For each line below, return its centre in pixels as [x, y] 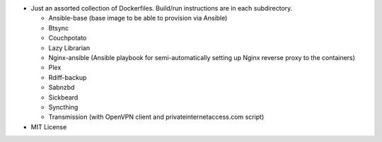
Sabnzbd [62, 88]
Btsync [59, 28]
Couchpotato [68, 38]
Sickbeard [63, 97]
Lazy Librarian [69, 48]
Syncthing [63, 107]
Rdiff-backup [68, 77]
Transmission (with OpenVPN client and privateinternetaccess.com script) [156, 117]
